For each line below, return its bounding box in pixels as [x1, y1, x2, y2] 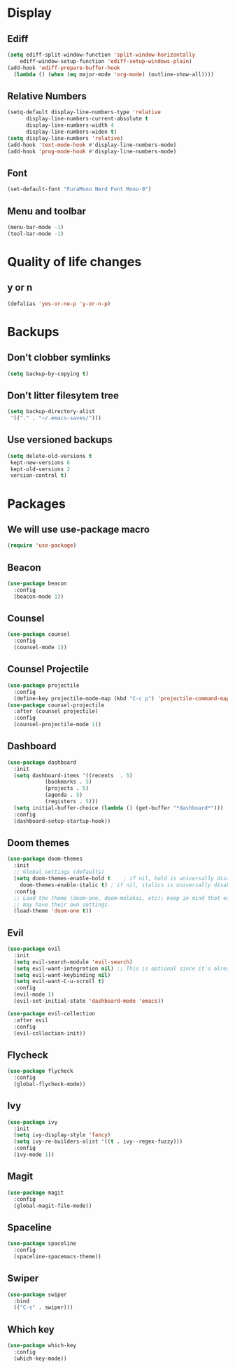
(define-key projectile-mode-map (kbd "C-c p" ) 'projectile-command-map [13, 695, 230, 702]
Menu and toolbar [7, 205, 86, 217]
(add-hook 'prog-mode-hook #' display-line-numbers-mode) [7, 148, 177, 155]
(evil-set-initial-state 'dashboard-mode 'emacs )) [13, 998, 164, 1005]
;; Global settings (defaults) [13, 868, 105, 876]
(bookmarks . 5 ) [44, 779, 92, 786]
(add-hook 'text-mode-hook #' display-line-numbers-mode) [7, 141, 177, 148]
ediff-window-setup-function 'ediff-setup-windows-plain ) [20, 57, 192, 64]
